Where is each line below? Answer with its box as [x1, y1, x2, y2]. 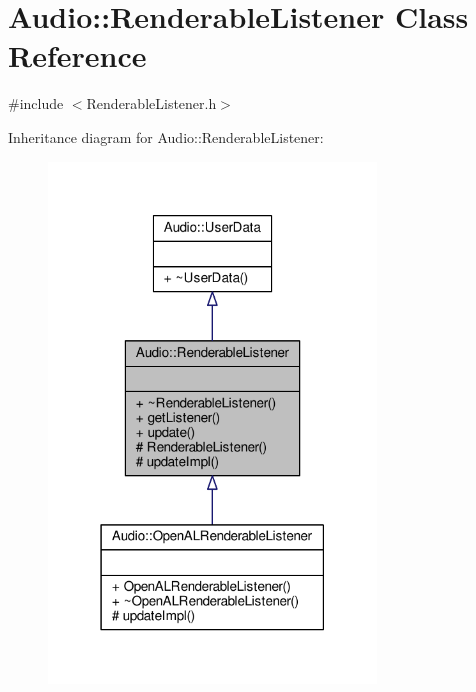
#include [8, 93, 64, 114]
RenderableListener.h [86, 93, 217, 114]
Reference [8, 35, 147, 76]
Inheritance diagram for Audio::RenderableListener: [8, 126, 324, 147]
